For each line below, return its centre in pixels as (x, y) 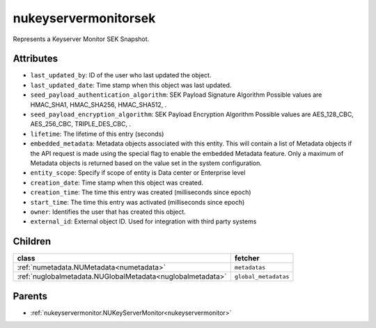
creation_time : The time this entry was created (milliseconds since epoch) (141, 192)
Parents (30, 296)
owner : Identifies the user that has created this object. (108, 212)
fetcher (247, 258)
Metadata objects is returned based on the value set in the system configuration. (146, 163)
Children (32, 241)
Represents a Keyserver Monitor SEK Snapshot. (81, 39)
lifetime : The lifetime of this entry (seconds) (97, 134)
